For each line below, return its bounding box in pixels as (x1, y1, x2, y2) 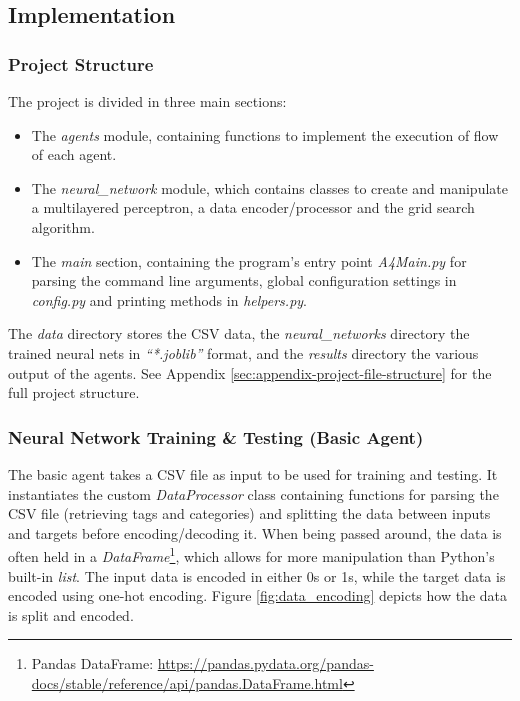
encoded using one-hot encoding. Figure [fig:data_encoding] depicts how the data (8, 585, 508, 606)
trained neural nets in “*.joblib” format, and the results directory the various (8, 342, 479, 363)
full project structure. (8, 382, 140, 403)
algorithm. (31, 216, 95, 237)
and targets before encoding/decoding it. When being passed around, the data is (8, 522, 502, 543)
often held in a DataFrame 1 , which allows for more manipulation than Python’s (8, 543, 495, 566)
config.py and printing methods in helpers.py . (31, 289, 308, 310)
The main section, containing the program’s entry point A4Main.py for (31, 250, 467, 271)
